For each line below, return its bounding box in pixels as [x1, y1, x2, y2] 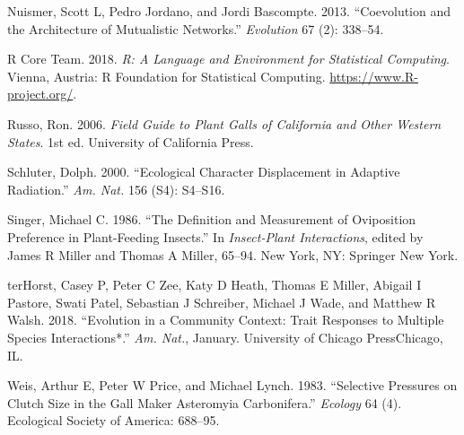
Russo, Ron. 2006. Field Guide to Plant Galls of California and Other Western [7, 114, 442, 133]
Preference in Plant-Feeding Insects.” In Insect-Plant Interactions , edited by [7, 227, 424, 246]
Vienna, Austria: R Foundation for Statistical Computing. [7, 66, 326, 85]
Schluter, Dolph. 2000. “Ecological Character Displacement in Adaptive [7, 162, 400, 181]
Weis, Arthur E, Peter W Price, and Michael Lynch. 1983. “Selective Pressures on [7, 376, 458, 395]
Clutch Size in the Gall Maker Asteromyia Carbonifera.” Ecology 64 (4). [7, 393, 402, 412]
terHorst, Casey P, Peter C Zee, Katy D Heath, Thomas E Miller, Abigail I [7, 275, 422, 294]
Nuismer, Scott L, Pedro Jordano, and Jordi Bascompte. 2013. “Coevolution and [7, 2, 451, 20]
